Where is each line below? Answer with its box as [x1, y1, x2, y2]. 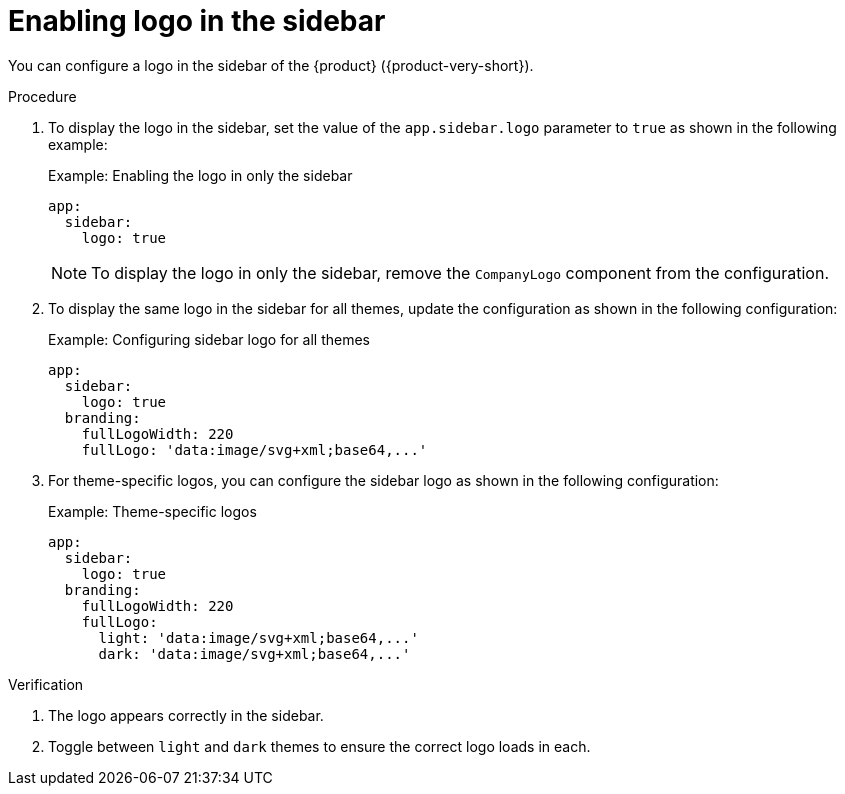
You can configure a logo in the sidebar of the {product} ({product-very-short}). [8, 56, 534, 74]
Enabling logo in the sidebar [8, 4, 386, 38]
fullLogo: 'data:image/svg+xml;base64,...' [81, 441, 428, 458]
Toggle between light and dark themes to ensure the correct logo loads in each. [48, 737, 591, 755]
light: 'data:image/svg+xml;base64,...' [98, 629, 419, 646]
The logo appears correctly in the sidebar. [48, 706, 324, 724]
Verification [8, 675, 84, 693]
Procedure [8, 87, 77, 105]
